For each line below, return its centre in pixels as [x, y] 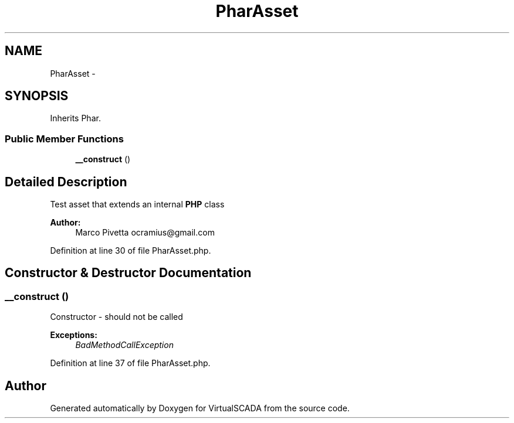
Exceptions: [74, 335]
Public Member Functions [64, 139]
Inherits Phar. [75, 118]
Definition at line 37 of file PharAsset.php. [130, 363]
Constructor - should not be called [116, 317]
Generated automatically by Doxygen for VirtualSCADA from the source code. [200, 408]
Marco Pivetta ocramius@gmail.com [145, 233]
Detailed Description [66, 182]
